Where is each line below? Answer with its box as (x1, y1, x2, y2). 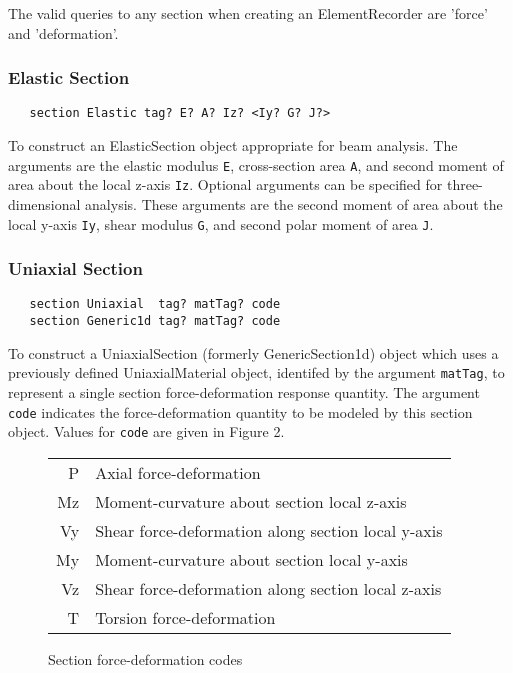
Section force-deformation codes (48, 648, 243, 669)
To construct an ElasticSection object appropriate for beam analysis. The (8, 135, 458, 156)
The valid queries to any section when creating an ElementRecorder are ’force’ (8, 3, 488, 23)
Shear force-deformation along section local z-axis (95, 576, 442, 600)
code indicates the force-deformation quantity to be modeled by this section (8, 401, 473, 422)
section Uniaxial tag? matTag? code (29, 297, 281, 312)
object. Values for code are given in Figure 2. (8, 421, 285, 442)
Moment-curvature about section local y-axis (95, 547, 408, 571)
